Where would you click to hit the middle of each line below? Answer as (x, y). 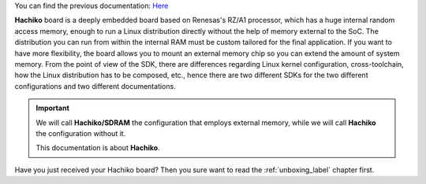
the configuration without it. (81, 133)
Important (53, 108)
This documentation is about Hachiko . (98, 148)
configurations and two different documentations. (95, 86)
